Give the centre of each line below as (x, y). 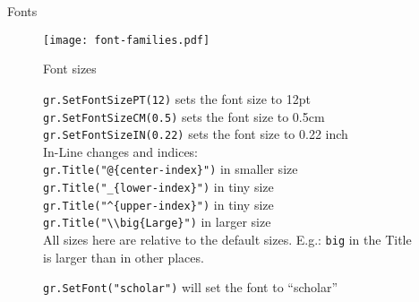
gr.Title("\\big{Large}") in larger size (157, 222)
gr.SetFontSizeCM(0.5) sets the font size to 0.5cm (184, 116)
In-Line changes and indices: (121, 151)
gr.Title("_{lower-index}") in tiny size (158, 187)
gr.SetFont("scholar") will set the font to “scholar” (191, 287)
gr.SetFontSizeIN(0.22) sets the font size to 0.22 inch (196, 134)
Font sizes (70, 69)
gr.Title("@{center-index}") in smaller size (171, 169)
